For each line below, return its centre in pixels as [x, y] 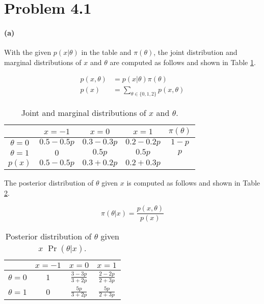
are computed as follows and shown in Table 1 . [183, 62]
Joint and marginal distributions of [84, 113]
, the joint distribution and [195, 52]
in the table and [106, 52]
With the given [28, 52]
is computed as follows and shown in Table [193, 183]
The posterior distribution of [49, 183]
